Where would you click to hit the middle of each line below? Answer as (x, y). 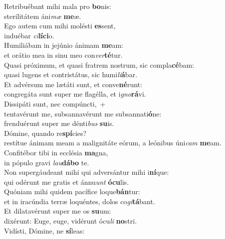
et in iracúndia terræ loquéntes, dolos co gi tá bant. (80, 201)
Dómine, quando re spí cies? (45, 133)
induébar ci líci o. (29, 35)
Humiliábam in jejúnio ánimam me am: (64, 45)
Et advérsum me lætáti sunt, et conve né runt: (73, 84)
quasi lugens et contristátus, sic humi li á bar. (71, 74)
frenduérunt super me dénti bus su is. (59, 123)
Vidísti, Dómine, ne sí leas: (44, 230)
